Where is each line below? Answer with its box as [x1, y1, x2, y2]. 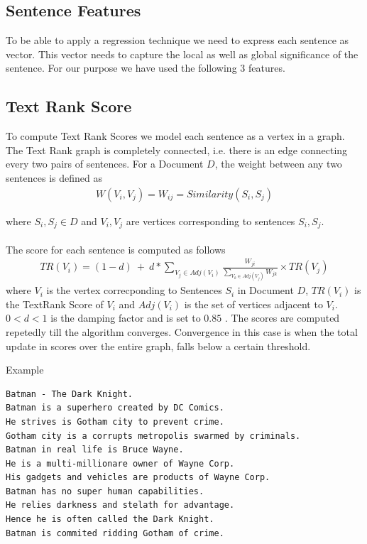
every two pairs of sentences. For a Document [6, 156, 204, 171]
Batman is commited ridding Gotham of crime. [6, 528, 224, 538]
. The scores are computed [224, 310, 340, 325]
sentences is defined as [6, 170, 102, 185]
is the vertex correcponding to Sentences [46, 283, 222, 298]
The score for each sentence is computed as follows [6, 241, 226, 256]
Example [6, 362, 44, 377]
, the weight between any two [214, 156, 342, 171]
